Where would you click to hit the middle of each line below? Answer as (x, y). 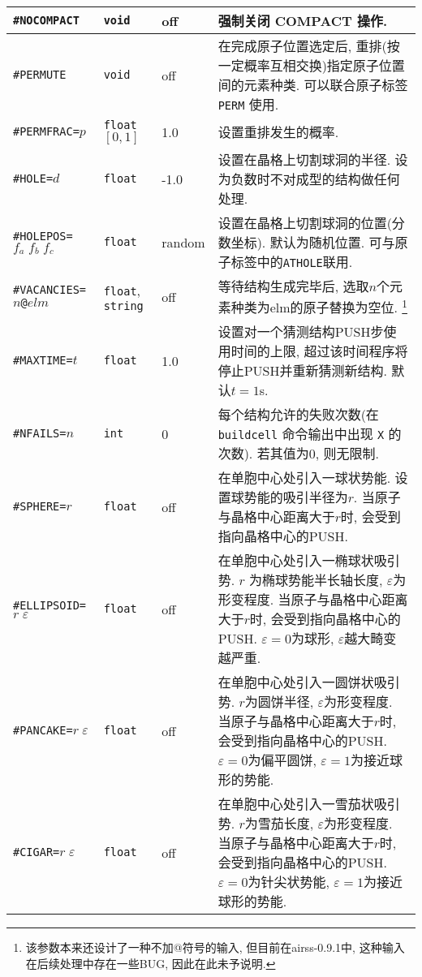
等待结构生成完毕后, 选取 (293, 286)
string (123, 306)
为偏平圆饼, (282, 760)
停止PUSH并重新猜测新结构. (302, 371)
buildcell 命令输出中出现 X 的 (310, 434)
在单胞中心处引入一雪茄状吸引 (309, 804)
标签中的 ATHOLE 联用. (292, 262)
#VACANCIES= (50, 290)
